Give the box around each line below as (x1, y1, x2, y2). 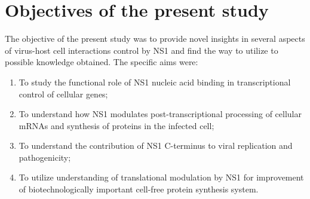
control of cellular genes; (19, 87, 108, 100)
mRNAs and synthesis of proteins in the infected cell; (19, 119, 214, 131)
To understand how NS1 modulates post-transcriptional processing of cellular (19, 108, 302, 120)
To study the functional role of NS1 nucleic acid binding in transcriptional (19, 75, 291, 88)
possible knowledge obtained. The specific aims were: (5, 56, 198, 68)
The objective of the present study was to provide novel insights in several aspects (5, 32, 305, 45)
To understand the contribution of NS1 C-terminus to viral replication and (19, 139, 293, 152)
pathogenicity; (19, 151, 71, 163)
